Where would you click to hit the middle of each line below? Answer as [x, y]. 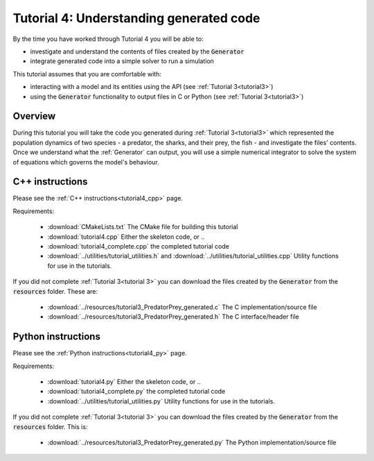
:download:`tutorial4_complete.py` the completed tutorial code [136, 392]
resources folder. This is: [50, 426]
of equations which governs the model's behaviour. [86, 162]
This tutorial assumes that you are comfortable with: [87, 74]
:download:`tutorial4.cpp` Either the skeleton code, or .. [126, 237]
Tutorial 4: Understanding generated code [136, 18]
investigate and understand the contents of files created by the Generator [137, 51]
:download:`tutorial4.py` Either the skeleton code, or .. [124, 382]
